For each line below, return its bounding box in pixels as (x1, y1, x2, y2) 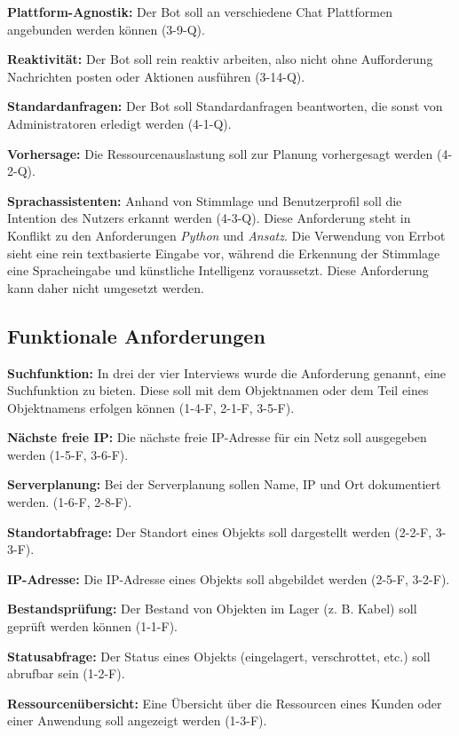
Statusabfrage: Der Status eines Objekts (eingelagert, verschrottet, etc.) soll (7, 646, 431, 665)
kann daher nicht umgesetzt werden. (7, 278, 204, 297)
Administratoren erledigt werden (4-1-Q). (7, 114, 232, 132)
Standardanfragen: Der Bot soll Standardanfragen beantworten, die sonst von (7, 97, 443, 115)
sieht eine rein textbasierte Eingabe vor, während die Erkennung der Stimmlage (7, 243, 440, 262)
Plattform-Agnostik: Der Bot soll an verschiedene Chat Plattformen (7, 3, 392, 20)
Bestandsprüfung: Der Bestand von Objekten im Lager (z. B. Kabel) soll (7, 599, 417, 618)
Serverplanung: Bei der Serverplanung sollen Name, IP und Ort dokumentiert (7, 475, 441, 494)
